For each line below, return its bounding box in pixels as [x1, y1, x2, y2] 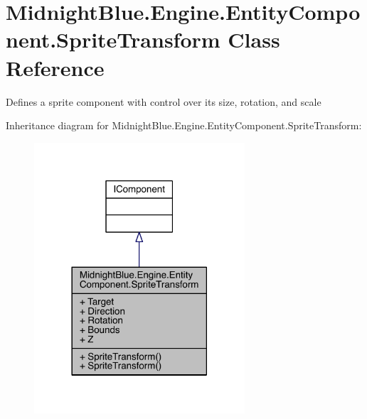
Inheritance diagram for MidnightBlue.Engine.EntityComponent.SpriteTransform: [6, 118, 362, 133]
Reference [6, 53, 105, 82]
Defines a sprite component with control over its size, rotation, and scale [6, 94, 321, 109]
